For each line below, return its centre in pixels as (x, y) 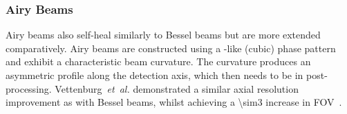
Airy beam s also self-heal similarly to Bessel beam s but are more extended (163, 35)
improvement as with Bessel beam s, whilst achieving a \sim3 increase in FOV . (174, 102)
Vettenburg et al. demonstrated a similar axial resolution (177, 88)
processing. (29, 88)
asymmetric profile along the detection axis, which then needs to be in (154, 75)
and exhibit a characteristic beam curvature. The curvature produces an (158, 61)
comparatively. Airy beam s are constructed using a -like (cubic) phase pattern (171, 48)
